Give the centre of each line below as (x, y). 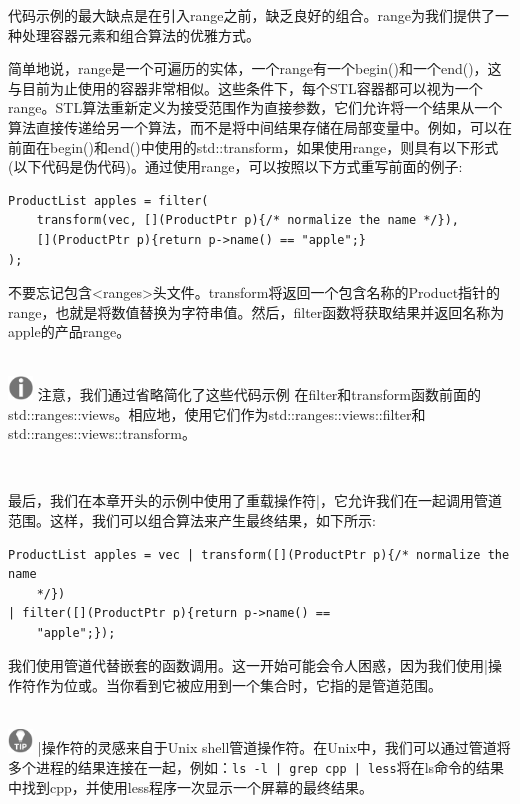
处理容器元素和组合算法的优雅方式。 (140, 34)
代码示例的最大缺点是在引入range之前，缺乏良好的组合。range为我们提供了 (251, 15)
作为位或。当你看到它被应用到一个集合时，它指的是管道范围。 (238, 685)
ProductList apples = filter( (108, 200)
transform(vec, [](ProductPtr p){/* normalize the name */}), (248, 220)
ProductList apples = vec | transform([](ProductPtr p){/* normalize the (259, 554)
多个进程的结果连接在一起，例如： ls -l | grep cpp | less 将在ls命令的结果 (256, 767)
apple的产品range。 (69, 331)
